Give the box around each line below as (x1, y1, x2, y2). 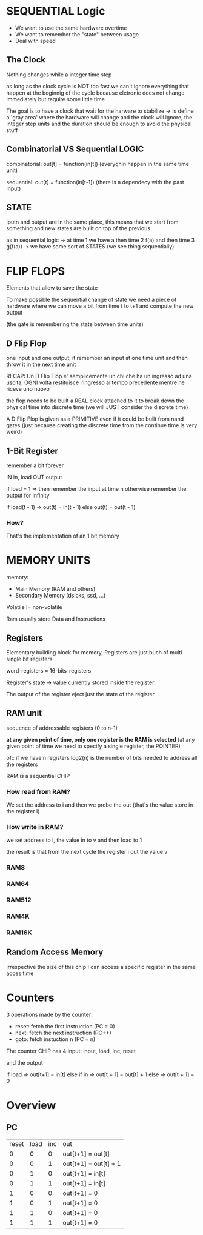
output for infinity (6, 491, 50, 499)
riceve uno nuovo (6, 385, 50, 393)
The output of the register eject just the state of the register (6, 690, 155, 697)
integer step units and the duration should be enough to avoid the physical (6, 120, 192, 127)
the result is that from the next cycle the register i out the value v (6, 848, 168, 856)
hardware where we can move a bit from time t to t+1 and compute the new (6, 302, 194, 310)
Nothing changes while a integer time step (6, 71, 112, 78)
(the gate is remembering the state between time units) (6, 321, 144, 328)
